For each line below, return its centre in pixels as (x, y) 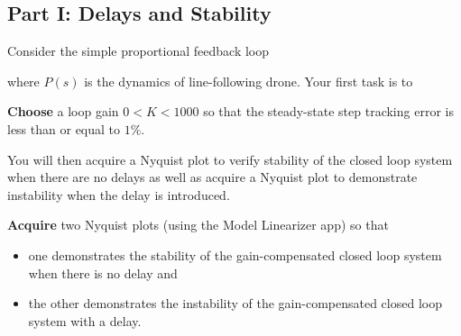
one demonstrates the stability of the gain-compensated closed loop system (235, 254)
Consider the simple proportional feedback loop (138, 51)
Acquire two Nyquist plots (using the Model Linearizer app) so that (198, 225)
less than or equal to (64, 128)
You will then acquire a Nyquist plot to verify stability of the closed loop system (230, 159)
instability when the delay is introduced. (119, 194)
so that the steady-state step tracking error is (328, 111)
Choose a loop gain (63, 111)
